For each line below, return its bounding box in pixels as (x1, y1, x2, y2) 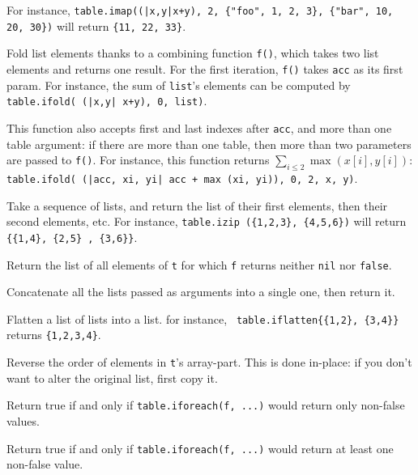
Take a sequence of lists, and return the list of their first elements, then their (6, 197, 388, 214)
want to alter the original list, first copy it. (6, 369, 218, 386)
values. (6, 413, 40, 430)
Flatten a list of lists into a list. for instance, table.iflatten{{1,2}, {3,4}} (6, 310, 399, 327)
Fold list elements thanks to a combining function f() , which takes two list (6, 45, 379, 61)
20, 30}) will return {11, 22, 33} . (6, 17, 186, 34)
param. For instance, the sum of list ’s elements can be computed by (6, 76, 351, 93)
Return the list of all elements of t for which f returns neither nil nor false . (6, 256, 392, 273)
